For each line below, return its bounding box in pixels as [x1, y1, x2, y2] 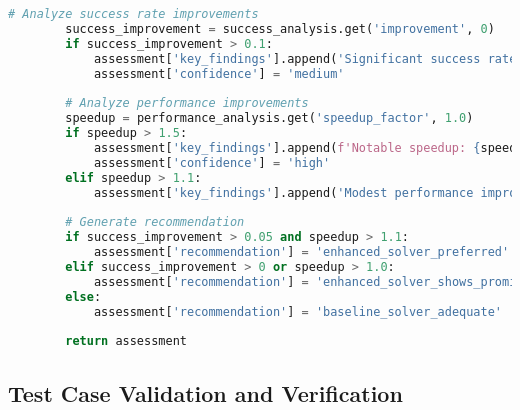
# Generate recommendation [65, 215, 245, 230]
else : [65, 289, 102, 304]
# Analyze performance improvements [65, 96, 309, 111]
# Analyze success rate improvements [8, 7, 259, 21]
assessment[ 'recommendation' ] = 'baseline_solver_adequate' [93, 304, 503, 319]
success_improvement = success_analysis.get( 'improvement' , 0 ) [65, 21, 495, 36]
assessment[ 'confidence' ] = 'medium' [93, 66, 345, 81]
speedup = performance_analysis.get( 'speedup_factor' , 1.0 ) [65, 111, 474, 126]
